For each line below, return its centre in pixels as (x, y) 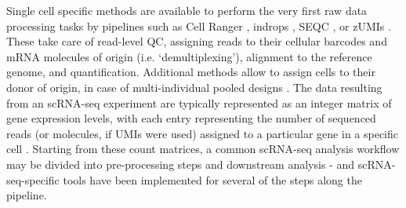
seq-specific (33, 179)
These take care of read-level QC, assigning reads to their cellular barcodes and (197, 41)
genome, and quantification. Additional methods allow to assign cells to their (191, 72)
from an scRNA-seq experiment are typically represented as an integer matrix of (199, 102)
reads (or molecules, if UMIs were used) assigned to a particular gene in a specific (203, 133)
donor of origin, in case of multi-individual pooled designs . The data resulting (194, 87)
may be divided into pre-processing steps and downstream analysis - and (180, 164)
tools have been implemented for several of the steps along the (212, 179)
